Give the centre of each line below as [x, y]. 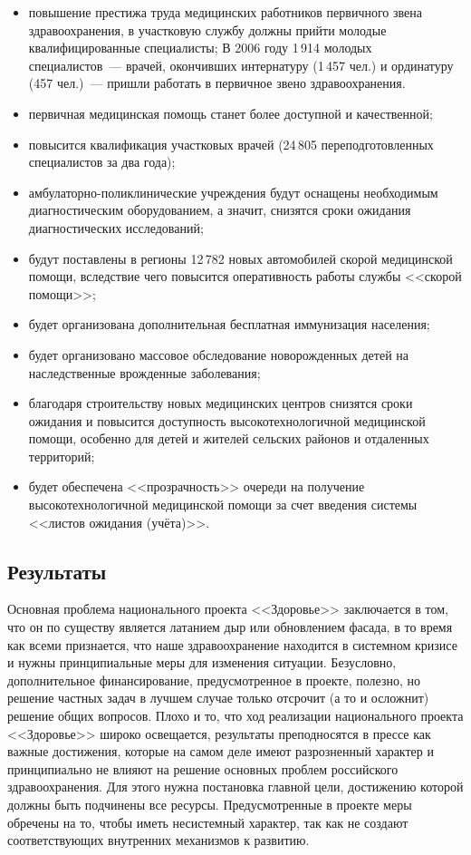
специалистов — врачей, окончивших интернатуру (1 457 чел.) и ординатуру [241, 65]
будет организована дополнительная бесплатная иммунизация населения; [229, 324]
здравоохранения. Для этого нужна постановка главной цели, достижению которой [235, 787]
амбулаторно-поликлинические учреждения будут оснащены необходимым [233, 192]
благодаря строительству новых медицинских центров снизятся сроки [221, 403]
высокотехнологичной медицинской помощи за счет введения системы [223, 505]
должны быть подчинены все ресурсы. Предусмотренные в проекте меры [210, 804]
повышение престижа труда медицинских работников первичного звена [225, 12]
